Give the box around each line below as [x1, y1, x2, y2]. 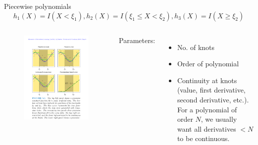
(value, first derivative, [177, 85, 246, 95]
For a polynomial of [177, 104, 237, 114]
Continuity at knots [177, 75, 237, 85]
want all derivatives [177, 123, 236, 134]
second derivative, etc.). [177, 94, 249, 104]
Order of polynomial [177, 58, 239, 69]
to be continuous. [177, 133, 230, 144]
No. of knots [177, 42, 215, 52]
